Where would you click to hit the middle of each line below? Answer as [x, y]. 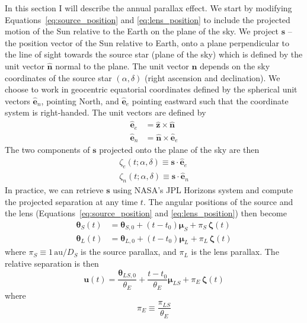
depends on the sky [235, 65]
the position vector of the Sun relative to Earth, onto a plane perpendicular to [147, 42]
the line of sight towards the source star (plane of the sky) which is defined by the [154, 54]
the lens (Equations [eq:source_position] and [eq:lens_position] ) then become [146, 213]
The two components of [47, 150]
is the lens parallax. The [235, 252]
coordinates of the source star [58, 77]
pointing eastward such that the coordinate [210, 100]
